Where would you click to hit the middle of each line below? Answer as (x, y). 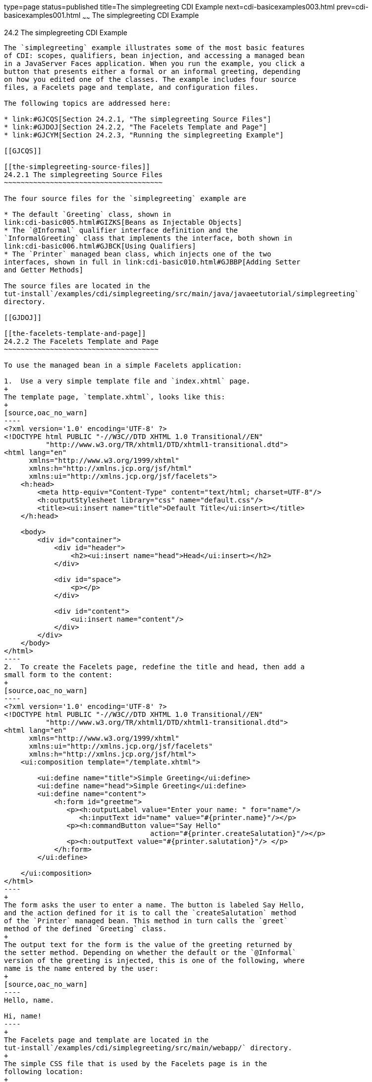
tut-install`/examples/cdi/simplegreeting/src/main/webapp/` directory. (148, 1048)
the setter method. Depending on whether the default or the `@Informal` (150, 952)
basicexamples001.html (42, 15)
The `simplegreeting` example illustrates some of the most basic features (154, 47)
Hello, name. (29, 1000)
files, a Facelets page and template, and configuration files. (132, 87)
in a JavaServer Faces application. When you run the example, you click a (154, 63)
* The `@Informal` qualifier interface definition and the (121, 230)
